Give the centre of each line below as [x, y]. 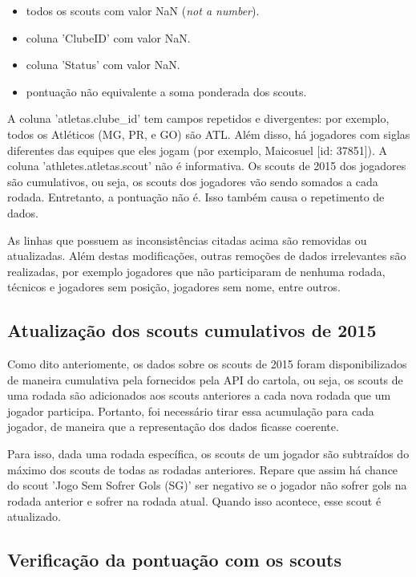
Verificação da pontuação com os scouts [174, 560]
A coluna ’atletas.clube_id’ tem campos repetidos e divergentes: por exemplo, [198, 118]
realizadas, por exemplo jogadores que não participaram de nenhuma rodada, [196, 271]
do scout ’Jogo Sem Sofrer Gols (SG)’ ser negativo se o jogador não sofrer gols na [207, 485]
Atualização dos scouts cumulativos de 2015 [192, 330]
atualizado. [34, 516]
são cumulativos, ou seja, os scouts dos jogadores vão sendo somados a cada [193, 181]
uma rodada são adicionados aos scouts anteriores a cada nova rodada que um [199, 395]
